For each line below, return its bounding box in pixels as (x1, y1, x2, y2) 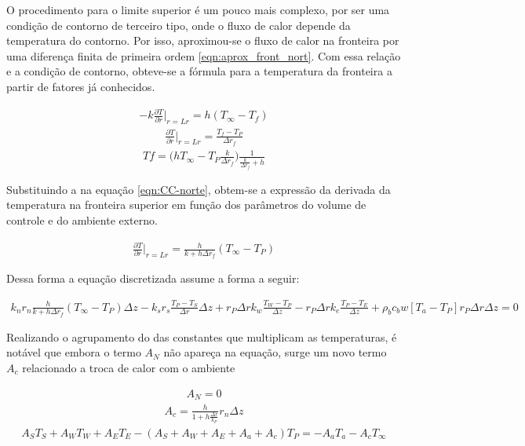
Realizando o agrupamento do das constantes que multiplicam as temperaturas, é (6, 328, 397, 345)
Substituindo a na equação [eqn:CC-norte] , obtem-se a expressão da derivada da (6, 181, 391, 197)
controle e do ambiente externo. (6, 211, 158, 228)
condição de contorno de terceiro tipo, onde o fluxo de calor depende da (6, 16, 351, 33)
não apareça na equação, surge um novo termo (163, 344, 387, 360)
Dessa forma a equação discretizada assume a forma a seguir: (6, 270, 300, 287)
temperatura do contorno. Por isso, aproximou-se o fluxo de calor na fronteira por (6, 32, 399, 49)
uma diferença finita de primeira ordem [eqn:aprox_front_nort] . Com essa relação (6, 47, 401, 64)
